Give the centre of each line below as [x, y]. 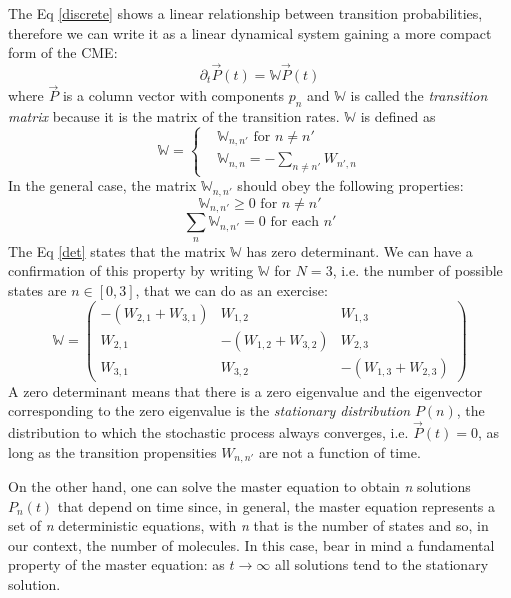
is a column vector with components [173, 95]
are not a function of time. [340, 451]
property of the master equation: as [116, 564]
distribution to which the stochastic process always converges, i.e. [208, 432]
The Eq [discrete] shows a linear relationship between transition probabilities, [245, 13]
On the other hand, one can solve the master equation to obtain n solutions [239, 486]
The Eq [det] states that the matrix [117, 250]
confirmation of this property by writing [131, 270]
